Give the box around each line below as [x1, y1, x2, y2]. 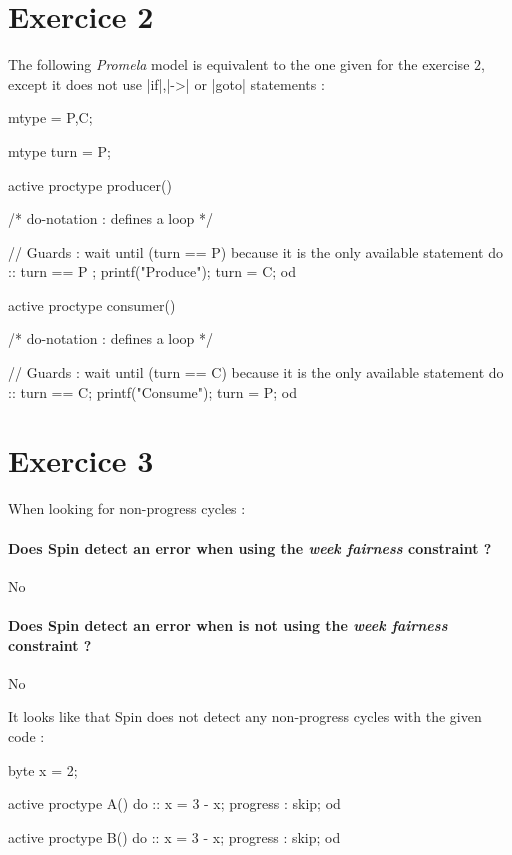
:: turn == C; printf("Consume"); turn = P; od [8, 381, 297, 402]
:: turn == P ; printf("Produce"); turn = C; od [8, 261, 296, 282]
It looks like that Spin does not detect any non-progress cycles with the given [8, 706, 482, 727]
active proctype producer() [8, 174, 172, 195]
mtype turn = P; [8, 140, 111, 161]
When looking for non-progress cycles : [8, 498, 246, 519]
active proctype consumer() [8, 294, 176, 315]
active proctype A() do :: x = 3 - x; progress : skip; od [8, 793, 341, 814]
